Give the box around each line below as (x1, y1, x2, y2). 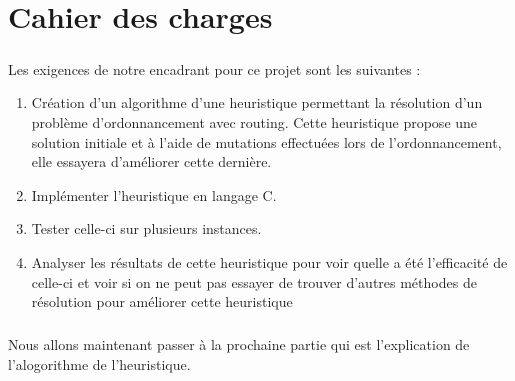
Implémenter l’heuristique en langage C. (31, 184, 277, 205)
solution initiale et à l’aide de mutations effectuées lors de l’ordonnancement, (31, 131, 502, 152)
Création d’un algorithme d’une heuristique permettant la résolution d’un (31, 92, 483, 113)
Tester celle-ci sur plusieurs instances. (31, 218, 262, 239)
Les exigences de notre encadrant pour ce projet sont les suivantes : (8, 58, 421, 79)
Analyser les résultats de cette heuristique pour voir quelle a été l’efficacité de (31, 251, 508, 272)
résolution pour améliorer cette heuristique (31, 291, 293, 312)
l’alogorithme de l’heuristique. (8, 353, 191, 374)
